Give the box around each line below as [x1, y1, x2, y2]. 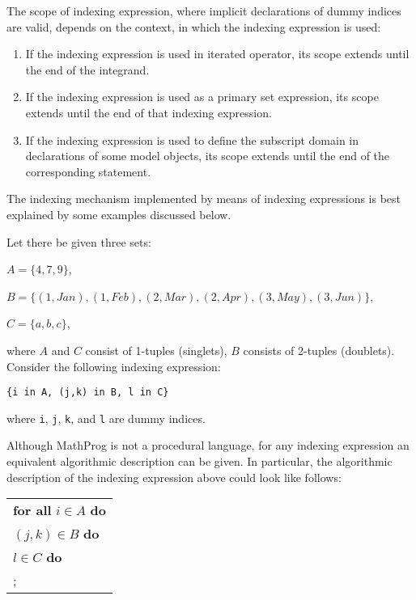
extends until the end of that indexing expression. [25, 104, 272, 120]
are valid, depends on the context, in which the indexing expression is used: [6, 18, 381, 35]
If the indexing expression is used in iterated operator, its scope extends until [25, 45, 410, 62]
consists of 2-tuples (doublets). [243, 341, 395, 358]
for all [13, 501, 52, 520]
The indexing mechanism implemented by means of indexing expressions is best [6, 190, 401, 207]
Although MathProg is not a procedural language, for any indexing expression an [6, 437, 410, 454]
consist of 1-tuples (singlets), [85, 341, 227, 358]
